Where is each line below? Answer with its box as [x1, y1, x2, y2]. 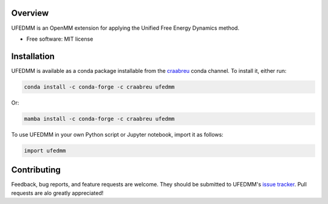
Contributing [11, 165, 61, 175]
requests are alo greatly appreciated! [11, 189, 104, 197]
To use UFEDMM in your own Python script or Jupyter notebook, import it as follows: [11, 131, 224, 138]
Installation [11, 51, 55, 61]
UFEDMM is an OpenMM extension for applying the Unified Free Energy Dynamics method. [11, 24, 240, 32]
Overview [11, 8, 49, 18]
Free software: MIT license [26, 35, 94, 42]
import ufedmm [24, 147, 66, 154]
